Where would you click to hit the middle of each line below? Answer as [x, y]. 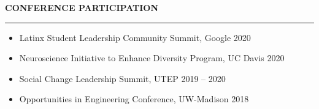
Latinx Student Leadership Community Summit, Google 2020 [135, 37]
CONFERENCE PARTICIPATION [82, 7]
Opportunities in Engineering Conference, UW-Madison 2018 [134, 99]
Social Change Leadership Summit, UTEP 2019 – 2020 [122, 78]
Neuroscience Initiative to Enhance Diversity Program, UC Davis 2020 [152, 58]
